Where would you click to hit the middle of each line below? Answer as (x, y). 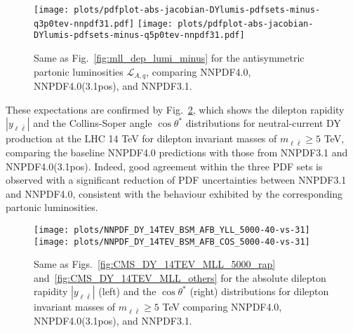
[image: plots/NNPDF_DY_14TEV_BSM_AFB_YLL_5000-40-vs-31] (172, 230)
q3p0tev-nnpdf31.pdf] (84, 23)
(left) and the (127, 291)
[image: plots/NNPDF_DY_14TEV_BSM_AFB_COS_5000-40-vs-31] (172, 242)
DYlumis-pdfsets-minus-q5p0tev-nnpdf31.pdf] (139, 35)
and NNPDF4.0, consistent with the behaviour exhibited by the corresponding (174, 193)
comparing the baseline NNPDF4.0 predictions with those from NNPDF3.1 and (177, 152)
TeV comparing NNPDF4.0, (222, 307)
